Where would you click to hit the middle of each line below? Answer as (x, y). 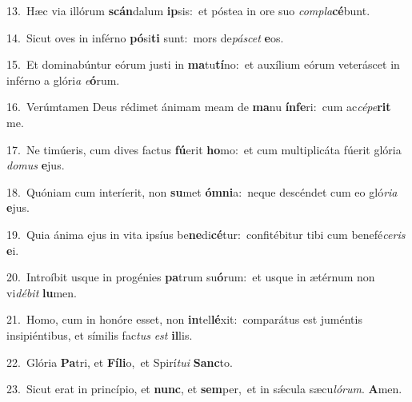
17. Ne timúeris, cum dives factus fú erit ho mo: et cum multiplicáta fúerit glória (204, 149)
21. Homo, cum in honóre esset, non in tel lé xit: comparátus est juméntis (184, 319)
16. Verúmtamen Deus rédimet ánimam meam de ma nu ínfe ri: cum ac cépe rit (199, 107)
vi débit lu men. (42, 292)
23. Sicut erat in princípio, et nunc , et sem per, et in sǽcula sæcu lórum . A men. (204, 389)
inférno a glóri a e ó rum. (63, 80)
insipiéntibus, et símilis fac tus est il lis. (100, 334)
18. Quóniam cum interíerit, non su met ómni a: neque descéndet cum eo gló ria (202, 191)
